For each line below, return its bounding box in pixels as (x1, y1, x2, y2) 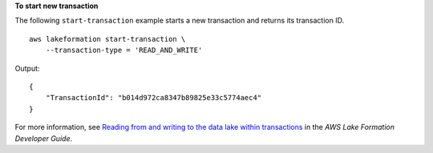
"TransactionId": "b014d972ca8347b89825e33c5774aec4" (45, 93, 262, 103)
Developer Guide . (14, 133, 72, 143)
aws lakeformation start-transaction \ (29, 34, 186, 43)
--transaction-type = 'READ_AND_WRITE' (45, 46, 203, 55)
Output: (14, 63, 40, 73)
